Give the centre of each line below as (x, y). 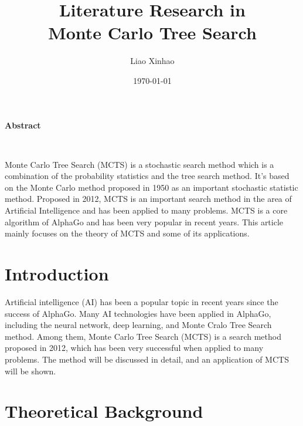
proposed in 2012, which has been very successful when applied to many (134, 348)
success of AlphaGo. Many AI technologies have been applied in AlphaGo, (138, 313)
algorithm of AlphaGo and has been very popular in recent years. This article (144, 222)
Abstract (23, 125)
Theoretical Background (104, 411)
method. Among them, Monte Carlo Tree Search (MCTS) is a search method (143, 336)
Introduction (57, 274)
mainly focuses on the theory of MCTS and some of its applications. (127, 233)
